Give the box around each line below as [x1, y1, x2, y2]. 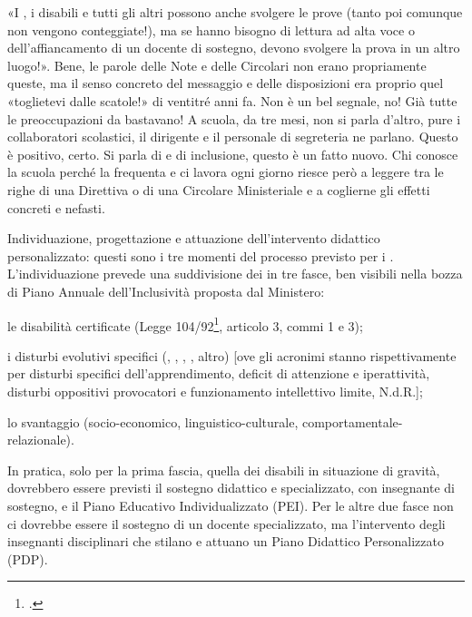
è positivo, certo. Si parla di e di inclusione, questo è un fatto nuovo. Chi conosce [7, 144, 458, 163]
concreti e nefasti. [7, 198, 105, 217]
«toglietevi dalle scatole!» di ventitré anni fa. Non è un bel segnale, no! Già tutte [7, 91, 457, 110]
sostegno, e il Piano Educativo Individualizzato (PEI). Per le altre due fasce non [7, 495, 454, 514]
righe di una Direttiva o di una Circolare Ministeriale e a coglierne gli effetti [7, 180, 430, 199]
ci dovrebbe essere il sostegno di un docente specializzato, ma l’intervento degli [7, 514, 446, 533]
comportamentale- [301, 412, 403, 431]
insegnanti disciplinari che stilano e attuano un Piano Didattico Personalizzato [7, 532, 444, 551]
